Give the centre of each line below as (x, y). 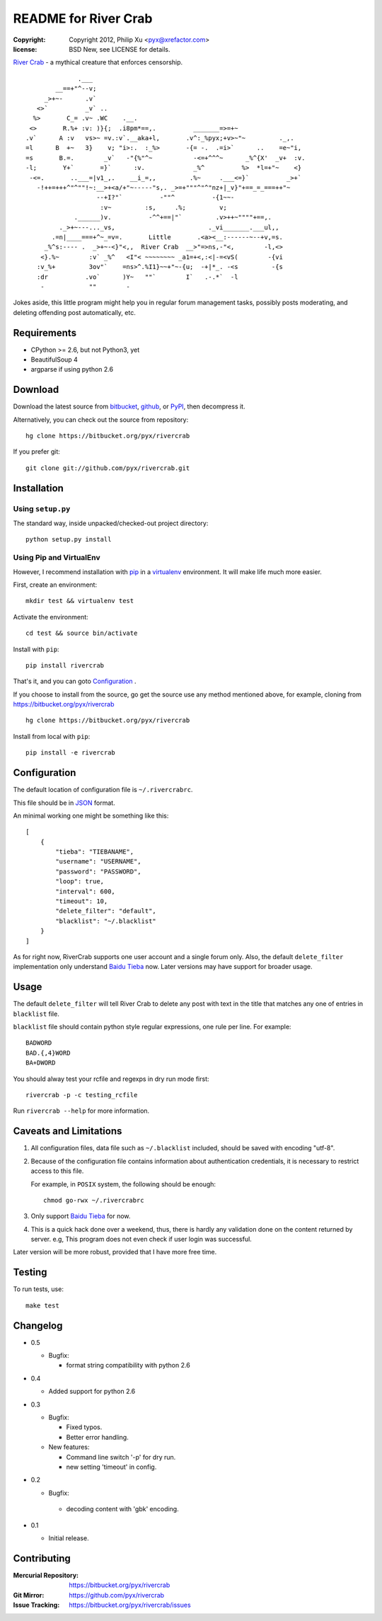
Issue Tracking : (36, 1605)
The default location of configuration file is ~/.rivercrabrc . (103, 790)
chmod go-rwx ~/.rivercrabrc (94, 1200)
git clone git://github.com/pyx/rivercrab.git (108, 468)
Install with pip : (36, 649)
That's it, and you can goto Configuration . (75, 681)
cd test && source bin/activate (82, 633)
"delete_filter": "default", (106, 911)
